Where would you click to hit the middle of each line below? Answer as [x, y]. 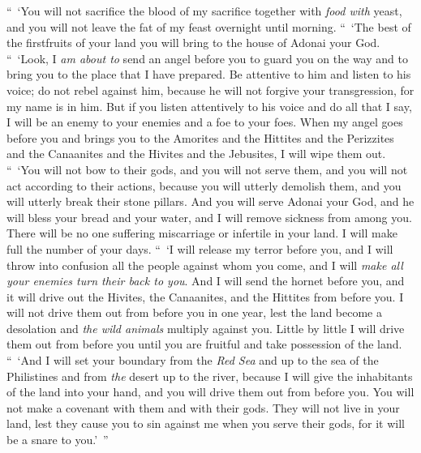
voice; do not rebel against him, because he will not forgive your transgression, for [210, 90]
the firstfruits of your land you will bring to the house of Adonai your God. [193, 43]
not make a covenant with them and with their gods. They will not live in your [203, 407]
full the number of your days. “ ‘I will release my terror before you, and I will [200, 248]
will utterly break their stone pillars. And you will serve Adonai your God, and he [210, 201]
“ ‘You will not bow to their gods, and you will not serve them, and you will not [207, 169]
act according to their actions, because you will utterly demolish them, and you [204, 185]
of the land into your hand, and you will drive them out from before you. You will [210, 392]
